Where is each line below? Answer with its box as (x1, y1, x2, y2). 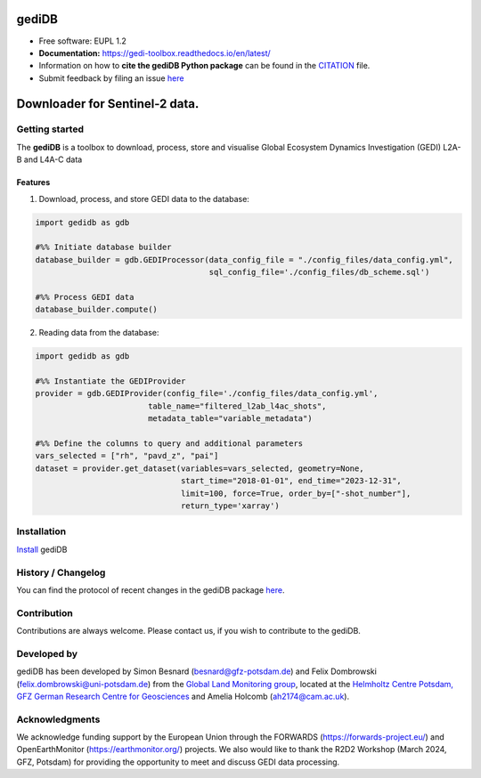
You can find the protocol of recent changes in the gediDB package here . (16, 584, 285, 596)
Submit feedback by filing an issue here (38, 72, 184, 84)
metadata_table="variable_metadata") (147, 414, 313, 424)
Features (16, 177, 51, 188)
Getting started (16, 123, 85, 135)
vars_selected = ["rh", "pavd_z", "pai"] (35, 450, 219, 461)
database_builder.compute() (35, 304, 158, 315)
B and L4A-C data (16, 154, 83, 165)
